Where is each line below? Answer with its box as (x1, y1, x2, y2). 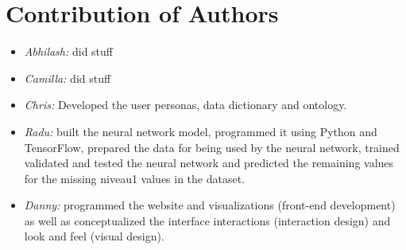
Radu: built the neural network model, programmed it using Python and (24, 123, 377, 139)
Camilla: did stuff (24, 69, 111, 86)
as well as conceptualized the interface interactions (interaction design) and (24, 212, 391, 229)
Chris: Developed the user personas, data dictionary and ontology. (24, 96, 347, 113)
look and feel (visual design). (24, 228, 164, 244)
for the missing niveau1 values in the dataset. (24, 170, 246, 186)
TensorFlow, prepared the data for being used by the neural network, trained (24, 139, 400, 155)
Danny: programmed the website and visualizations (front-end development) (24, 197, 396, 213)
